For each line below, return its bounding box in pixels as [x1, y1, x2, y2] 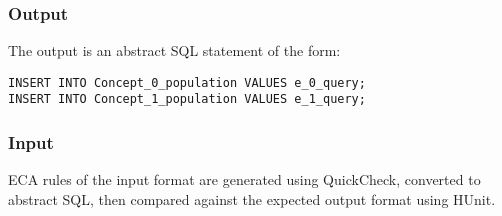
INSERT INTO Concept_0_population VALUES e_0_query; [8, 75, 366, 90]
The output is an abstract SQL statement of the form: [8, 40, 341, 61]
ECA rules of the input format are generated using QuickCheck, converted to [8, 169, 481, 190]
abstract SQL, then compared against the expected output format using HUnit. [8, 188, 496, 209]
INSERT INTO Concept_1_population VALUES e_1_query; [8, 92, 366, 107]
